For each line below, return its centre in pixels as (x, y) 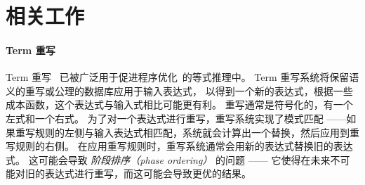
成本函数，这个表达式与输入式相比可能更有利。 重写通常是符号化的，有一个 (179, 104)
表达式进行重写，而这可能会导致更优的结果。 (148, 173)
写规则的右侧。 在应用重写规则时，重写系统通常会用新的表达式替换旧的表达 (179, 146)
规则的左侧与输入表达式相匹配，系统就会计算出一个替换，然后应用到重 (197, 132)
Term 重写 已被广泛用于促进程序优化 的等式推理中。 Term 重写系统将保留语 (182, 77)
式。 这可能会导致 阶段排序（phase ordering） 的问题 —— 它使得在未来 (168, 159)
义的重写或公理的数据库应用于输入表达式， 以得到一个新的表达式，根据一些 (179, 90)
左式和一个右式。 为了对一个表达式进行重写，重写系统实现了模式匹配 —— (176, 118)
